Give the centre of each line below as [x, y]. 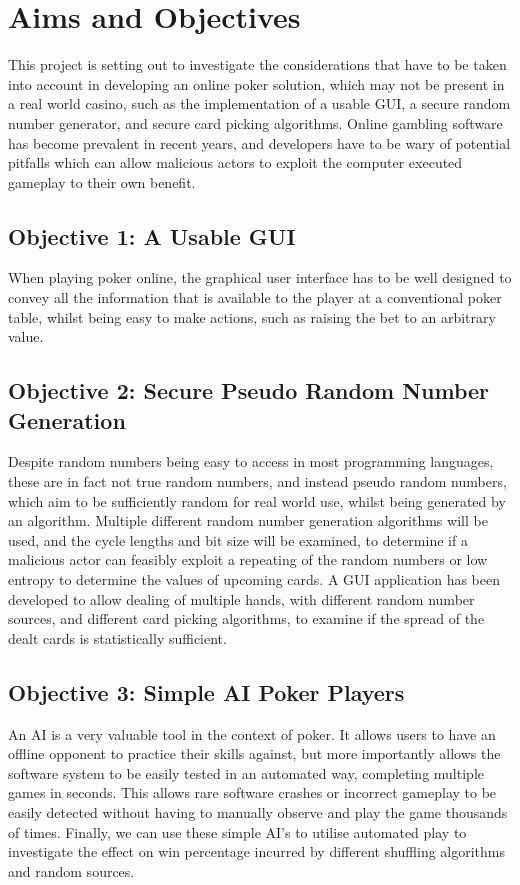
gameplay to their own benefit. [102, 181]
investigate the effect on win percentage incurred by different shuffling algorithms [257, 851]
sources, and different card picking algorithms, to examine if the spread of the [246, 618]
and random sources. [71, 870]
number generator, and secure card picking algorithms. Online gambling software [255, 122]
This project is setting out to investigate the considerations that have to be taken [257, 64]
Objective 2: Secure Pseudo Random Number [249, 390]
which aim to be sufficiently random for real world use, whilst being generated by [257, 500]
